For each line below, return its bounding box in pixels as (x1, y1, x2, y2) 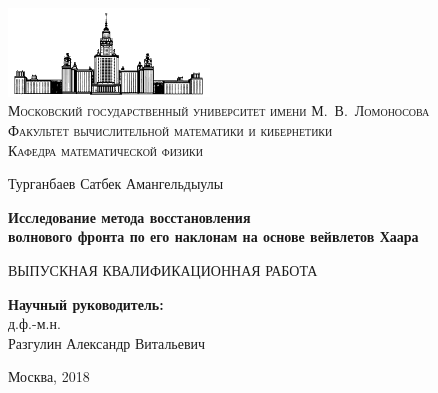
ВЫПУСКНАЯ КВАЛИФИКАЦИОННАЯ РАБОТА (8, 259, 318, 280)
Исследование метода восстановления (8, 206, 251, 227)
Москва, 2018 (8, 366, 90, 387)
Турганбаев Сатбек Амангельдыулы (8, 173, 224, 194)
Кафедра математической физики (8, 139, 203, 160)
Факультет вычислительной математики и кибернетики (8, 119, 333, 140)
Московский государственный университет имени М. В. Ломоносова (8, 100, 430, 121)
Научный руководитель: (8, 293, 164, 314)
